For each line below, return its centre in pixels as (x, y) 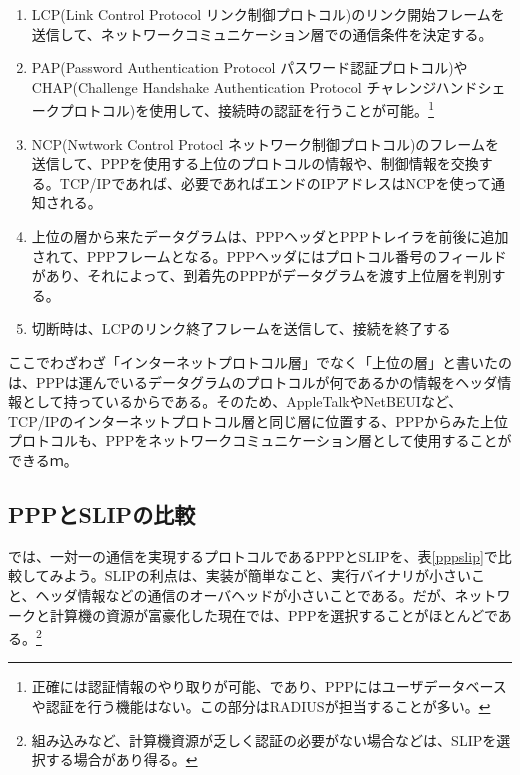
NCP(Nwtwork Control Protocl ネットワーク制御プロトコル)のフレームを (265, 143)
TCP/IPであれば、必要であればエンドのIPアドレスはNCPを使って (275, 182)
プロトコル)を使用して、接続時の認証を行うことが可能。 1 (246, 109)
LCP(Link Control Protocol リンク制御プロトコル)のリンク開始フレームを (268, 14)
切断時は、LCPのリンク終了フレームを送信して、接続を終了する (241, 328)
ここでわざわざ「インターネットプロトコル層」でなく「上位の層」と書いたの (260, 361)
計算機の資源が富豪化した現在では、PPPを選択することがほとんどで (273, 614)
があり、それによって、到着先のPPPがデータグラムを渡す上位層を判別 (261, 275)
